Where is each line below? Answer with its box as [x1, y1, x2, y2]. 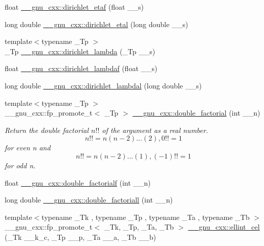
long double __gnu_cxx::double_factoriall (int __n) [5, 194, 173, 205]
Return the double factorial [5, 124, 89, 135]
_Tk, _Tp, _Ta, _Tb [104, 221, 174, 232]
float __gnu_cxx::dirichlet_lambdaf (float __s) [5, 63, 158, 74]
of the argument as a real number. [102, 124, 208, 135]
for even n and [5, 142, 51, 153]
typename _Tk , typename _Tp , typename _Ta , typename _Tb [41, 211, 250, 222]
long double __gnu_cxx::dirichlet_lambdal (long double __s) [5, 80, 202, 91]
